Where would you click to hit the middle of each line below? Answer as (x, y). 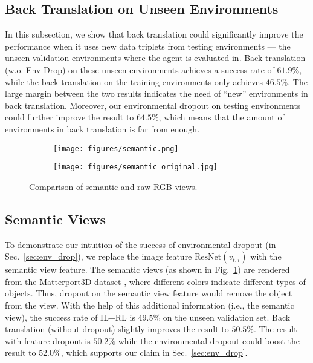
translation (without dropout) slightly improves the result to (117, 329)
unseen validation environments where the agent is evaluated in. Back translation (155, 58)
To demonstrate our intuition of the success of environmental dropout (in (140, 244)
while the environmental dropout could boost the (209, 340)
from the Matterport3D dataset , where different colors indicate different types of (155, 281)
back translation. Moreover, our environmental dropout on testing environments (153, 105)
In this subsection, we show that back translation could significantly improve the (154, 34)
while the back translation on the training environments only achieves (134, 81)
